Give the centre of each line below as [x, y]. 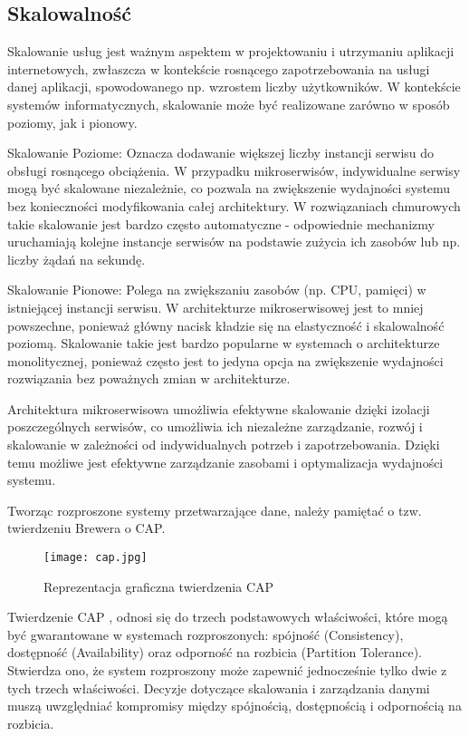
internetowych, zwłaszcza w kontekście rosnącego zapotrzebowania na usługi [219, 68]
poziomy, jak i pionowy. [72, 122]
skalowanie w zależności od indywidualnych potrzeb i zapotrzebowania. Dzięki [224, 445]
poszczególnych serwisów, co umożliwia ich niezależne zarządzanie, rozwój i [215, 426]
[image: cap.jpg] [96, 558]
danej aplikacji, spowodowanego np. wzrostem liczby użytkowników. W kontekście [234, 87]
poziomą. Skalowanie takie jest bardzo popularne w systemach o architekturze [224, 343]
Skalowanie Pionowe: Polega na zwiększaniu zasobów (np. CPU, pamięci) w [217, 290]
